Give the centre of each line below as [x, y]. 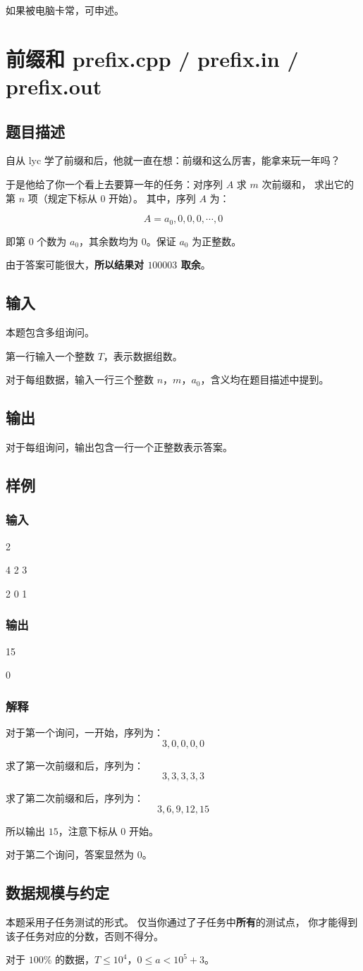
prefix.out [54, 86]
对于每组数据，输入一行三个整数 [80, 379]
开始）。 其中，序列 [152, 198]
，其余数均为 [109, 241]
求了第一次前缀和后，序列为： [75, 765]
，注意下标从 [88, 830]
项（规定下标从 [62, 198]
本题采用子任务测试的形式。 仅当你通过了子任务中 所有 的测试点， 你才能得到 [182, 922]
